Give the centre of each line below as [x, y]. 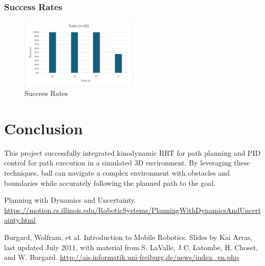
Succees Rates [46, 93]
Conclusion [44, 128]
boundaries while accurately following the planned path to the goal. [110, 183]
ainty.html [20, 220]
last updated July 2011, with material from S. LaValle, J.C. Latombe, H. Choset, [131, 247]
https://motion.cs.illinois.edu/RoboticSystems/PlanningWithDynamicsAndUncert [132, 210]
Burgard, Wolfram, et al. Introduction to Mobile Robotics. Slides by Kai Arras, [128, 237]
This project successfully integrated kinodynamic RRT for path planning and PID [132, 152]
